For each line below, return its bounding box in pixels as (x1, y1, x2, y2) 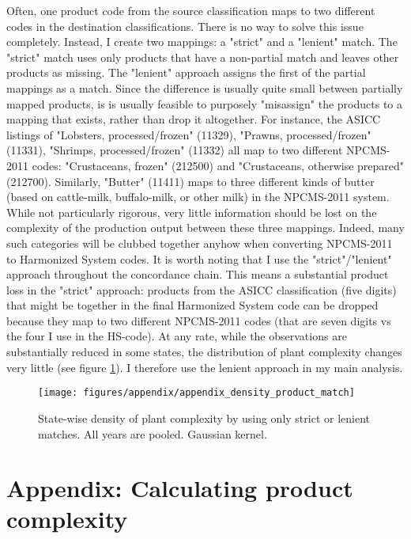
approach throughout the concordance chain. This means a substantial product (6, 266, 389, 283)
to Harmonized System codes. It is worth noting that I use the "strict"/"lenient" (6, 250, 392, 267)
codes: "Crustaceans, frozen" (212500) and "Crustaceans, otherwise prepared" (32, 157, 405, 173)
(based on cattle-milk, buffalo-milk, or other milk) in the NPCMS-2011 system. (6, 188, 390, 205)
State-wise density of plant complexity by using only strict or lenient (38, 409, 370, 426)
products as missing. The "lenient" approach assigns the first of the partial (6, 64, 366, 81)
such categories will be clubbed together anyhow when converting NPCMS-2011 (6, 234, 393, 251)
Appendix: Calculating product (6, 472, 353, 504)
